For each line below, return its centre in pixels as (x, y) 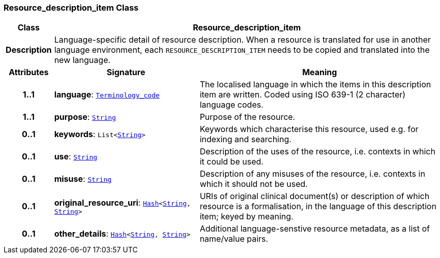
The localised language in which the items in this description (315, 85)
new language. (82, 60)
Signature (126, 72)
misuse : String (83, 179)
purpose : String (85, 117)
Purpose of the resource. (247, 117)
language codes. (231, 105)
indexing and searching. (245, 139)
